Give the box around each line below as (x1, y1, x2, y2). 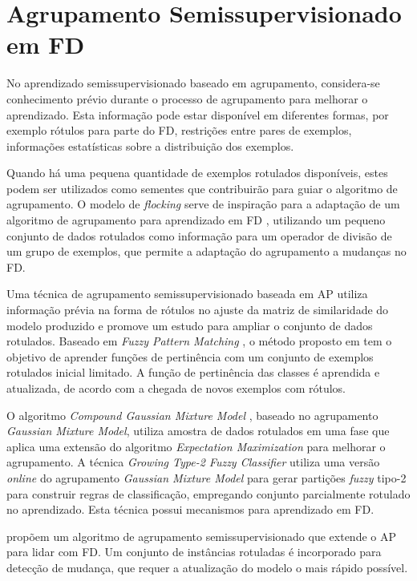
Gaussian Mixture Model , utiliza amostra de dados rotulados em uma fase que (6, 422, 390, 439)
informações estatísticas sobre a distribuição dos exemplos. (6, 137, 294, 154)
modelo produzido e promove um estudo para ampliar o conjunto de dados (6, 317, 373, 333)
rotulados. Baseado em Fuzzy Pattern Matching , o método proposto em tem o (6, 333, 392, 349)
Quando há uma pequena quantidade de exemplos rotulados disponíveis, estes (6, 164, 388, 181)
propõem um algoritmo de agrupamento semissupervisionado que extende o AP (6, 527, 396, 544)
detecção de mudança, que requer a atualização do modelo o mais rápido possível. (6, 559, 408, 575)
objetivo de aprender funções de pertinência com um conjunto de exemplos (6, 348, 374, 365)
